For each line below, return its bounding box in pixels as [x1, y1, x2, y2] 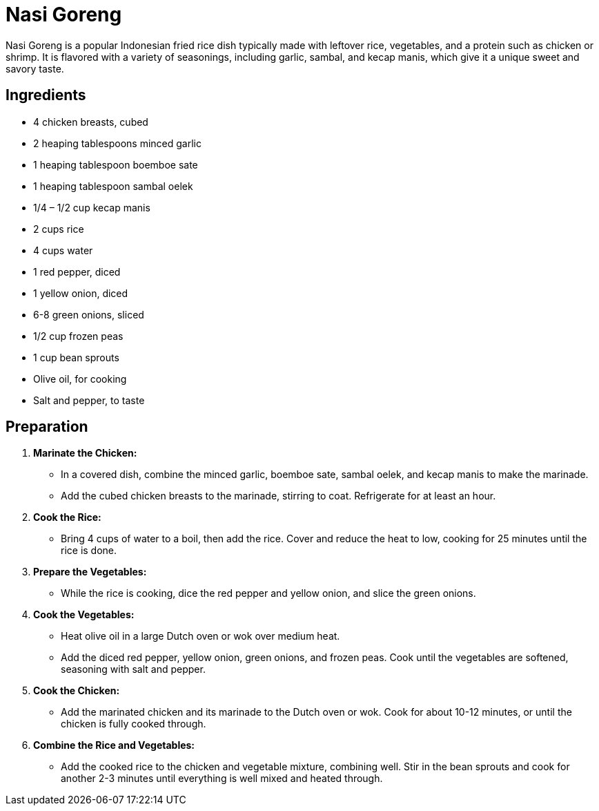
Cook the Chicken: [33, 685, 120, 697]
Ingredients [6, 86, 86, 104]
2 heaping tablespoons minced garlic [33, 137, 202, 149]
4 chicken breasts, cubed [33, 115, 148, 128]
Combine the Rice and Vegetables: [33, 739, 195, 752]
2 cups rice [33, 222, 84, 235]
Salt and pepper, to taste [33, 394, 145, 406]
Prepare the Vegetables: [33, 566, 147, 578]
